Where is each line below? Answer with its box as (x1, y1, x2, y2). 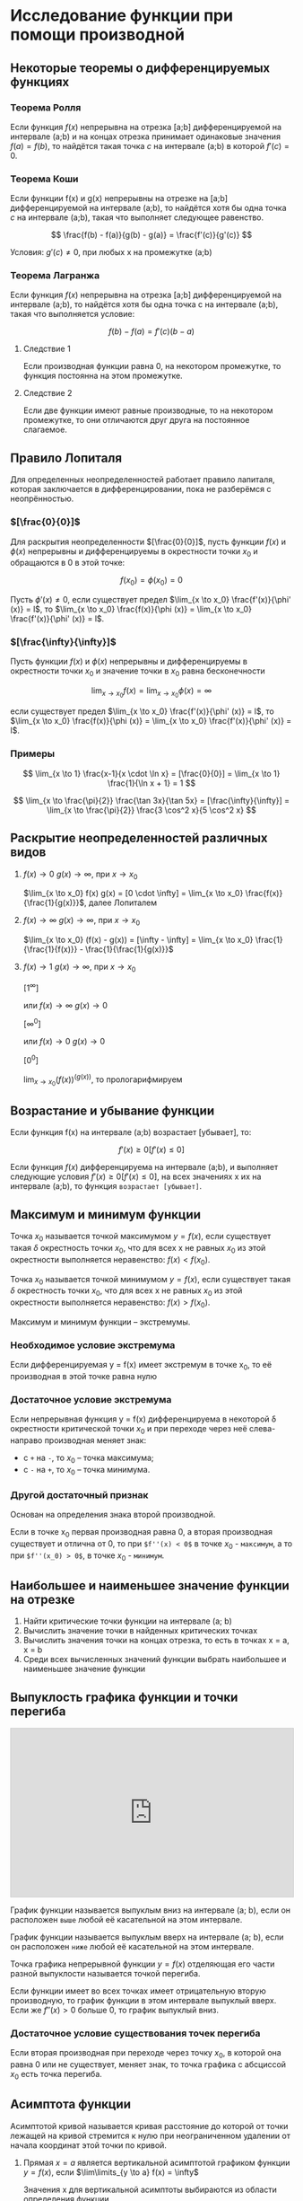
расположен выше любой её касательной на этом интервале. (10, 1915, 243, 1925)
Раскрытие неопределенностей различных (10, 831, 268, 846)
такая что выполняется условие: (10, 309, 135, 320)
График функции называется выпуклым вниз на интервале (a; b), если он (10, 1905, 290, 1915)
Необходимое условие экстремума (10, 1339, 176, 1351)
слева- (248, 1423, 276, 1434)
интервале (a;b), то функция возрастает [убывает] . (10, 1181, 203, 1192)
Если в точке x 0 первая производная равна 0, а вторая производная (10, 1527, 273, 1539)
